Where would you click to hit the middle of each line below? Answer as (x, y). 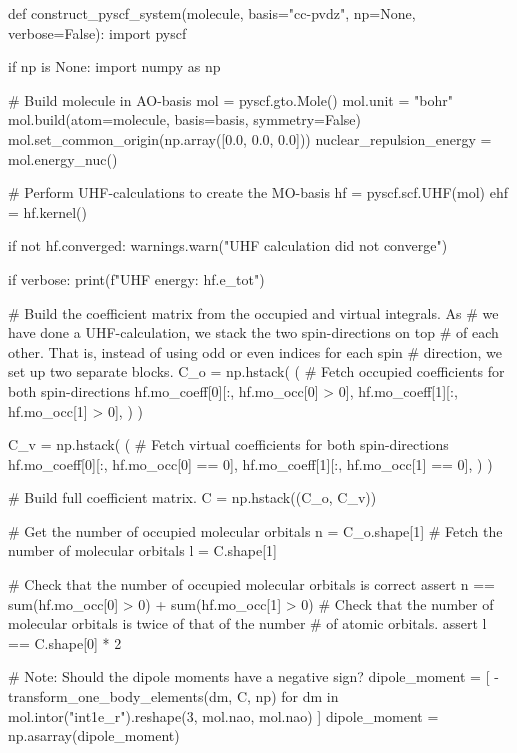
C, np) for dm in (287, 696)
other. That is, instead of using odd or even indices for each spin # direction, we (255, 351)
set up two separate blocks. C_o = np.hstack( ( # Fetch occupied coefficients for (256, 371)
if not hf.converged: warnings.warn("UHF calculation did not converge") (228, 245)
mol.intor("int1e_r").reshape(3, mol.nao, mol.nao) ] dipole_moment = (223, 715)
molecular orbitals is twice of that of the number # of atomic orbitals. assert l (247, 623)
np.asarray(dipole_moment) (94, 735)
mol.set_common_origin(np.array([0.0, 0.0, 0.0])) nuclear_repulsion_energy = (250, 138)
